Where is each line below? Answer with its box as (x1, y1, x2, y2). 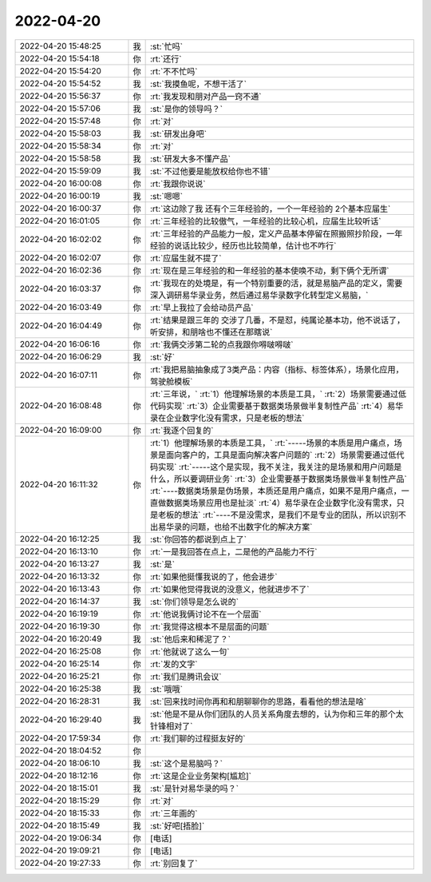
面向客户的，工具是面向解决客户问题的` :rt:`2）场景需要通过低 (165, 449, 397, 460)
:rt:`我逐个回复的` (149, 424, 214, 435)
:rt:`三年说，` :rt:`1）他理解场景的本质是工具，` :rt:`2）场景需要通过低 (149, 388, 407, 399)
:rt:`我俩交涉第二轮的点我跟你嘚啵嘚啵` (149, 339, 294, 350)
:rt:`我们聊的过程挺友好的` (149, 733, 246, 744)
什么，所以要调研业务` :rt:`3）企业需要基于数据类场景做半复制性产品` (149, 473, 407, 484)
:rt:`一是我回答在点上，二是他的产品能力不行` (149, 546, 318, 557)
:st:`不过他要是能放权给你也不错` (149, 165, 271, 177)
